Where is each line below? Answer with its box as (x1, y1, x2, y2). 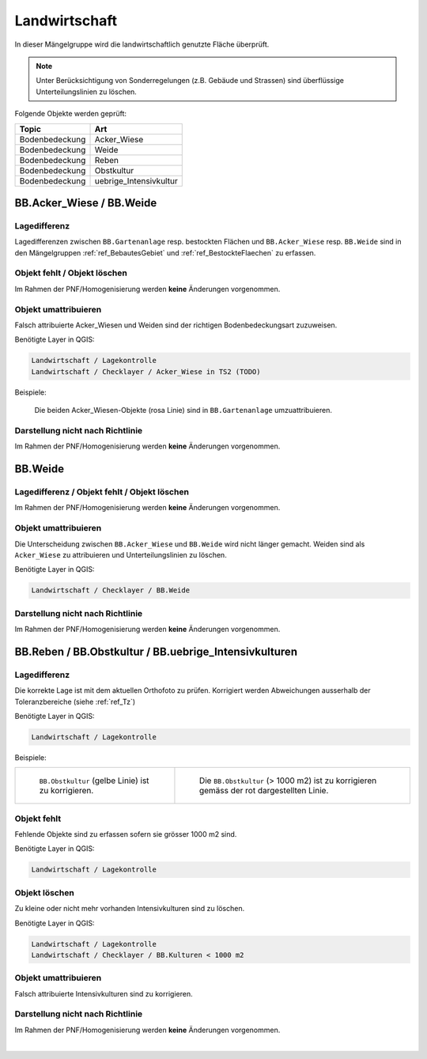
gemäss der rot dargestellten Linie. (198, 785, 329, 796)
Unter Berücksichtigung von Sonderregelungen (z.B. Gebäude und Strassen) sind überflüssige (36, 76, 344, 85)
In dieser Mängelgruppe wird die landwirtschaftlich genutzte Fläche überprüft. (14, 40, 270, 49)
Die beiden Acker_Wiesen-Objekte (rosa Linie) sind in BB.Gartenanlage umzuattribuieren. (34, 406, 332, 415)
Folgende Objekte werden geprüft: (14, 109, 127, 119)
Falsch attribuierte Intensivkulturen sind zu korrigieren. (14, 989, 193, 998)
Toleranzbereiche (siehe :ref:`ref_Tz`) (14, 697, 136, 706)
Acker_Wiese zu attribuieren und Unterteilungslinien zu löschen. (14, 550, 227, 559)
